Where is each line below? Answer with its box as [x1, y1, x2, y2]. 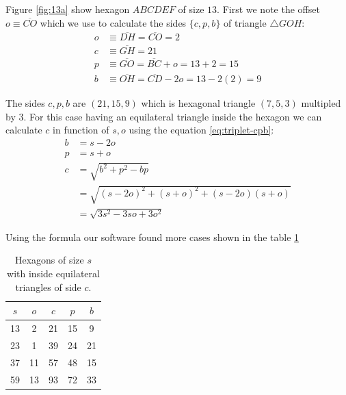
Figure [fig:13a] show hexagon [5, 2, 130, 16]
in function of [53, 123, 109, 137]
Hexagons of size [14, 253, 84, 267]
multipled [301, 96, 341, 110]
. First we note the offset [217, 2, 320, 16]
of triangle [224, 15, 267, 29]
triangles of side [15, 279, 81, 294]
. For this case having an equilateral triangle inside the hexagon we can [23, 109, 322, 123]
